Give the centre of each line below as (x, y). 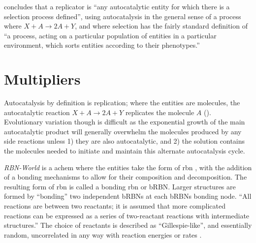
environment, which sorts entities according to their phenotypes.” (102, 45)
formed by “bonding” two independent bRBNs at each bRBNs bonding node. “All (128, 196)
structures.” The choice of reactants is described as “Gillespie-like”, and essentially (128, 225)
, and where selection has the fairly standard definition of (161, 26)
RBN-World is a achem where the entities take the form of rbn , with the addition (128, 167)
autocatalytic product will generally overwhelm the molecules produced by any (123, 131)
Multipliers (42, 79)
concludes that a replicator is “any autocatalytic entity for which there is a (117, 6)
